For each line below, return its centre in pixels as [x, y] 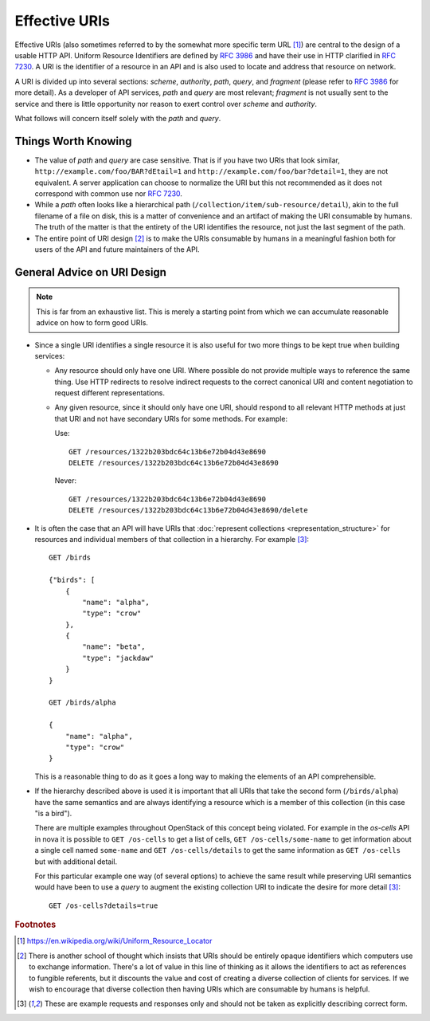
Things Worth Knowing [73, 141]
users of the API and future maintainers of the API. [117, 249]
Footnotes [35, 925]
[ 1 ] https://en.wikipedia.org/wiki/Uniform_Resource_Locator [115, 941]
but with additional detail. [76, 862]
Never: [66, 481]
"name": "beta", [114, 647]
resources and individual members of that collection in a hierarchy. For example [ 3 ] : [172, 539]
